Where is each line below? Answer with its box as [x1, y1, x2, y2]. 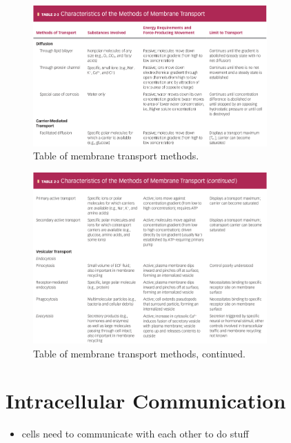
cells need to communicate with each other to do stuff [21, 426, 249, 441]
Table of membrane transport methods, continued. [33, 346, 245, 360]
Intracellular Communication [6, 386, 286, 415]
